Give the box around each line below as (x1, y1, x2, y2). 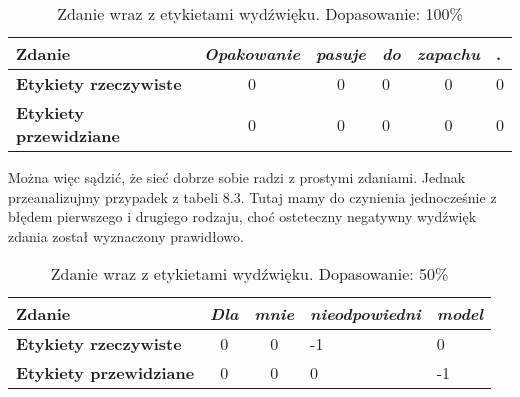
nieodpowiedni (310, 302, 421, 326)
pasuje (315, 42, 366, 65)
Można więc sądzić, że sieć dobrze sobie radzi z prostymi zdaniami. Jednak (8, 167, 466, 187)
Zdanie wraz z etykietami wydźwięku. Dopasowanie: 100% (57, 2, 463, 25)
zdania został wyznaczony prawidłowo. (8, 225, 244, 246)
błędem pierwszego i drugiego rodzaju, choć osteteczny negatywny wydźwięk (8, 206, 477, 227)
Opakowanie (204, 42, 300, 65)
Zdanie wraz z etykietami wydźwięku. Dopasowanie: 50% (50, 262, 449, 286)
